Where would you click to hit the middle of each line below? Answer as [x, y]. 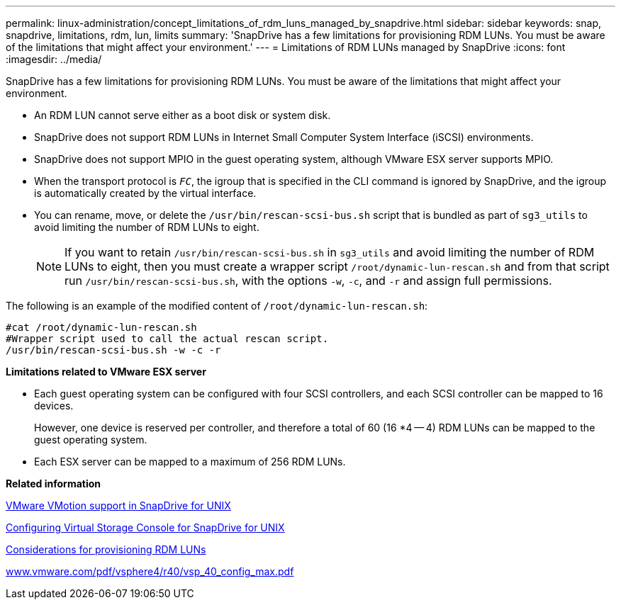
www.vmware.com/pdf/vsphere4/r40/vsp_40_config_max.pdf [150, 571]
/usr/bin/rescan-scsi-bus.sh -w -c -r [113, 350]
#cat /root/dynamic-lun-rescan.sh [101, 327]
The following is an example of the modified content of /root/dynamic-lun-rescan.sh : [217, 306]
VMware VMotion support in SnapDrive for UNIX [118, 505]
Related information [54, 484]
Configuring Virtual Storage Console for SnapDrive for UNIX [145, 527]
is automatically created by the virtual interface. [145, 193]
